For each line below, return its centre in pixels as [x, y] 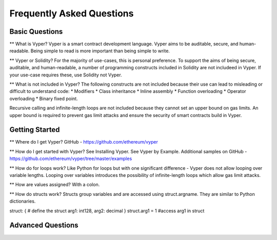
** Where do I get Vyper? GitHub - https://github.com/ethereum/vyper [84, 142]
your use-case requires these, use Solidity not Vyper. [66, 75]
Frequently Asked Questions [72, 13]
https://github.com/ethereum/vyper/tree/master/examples [71, 158]
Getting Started [35, 130]
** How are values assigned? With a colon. [55, 185]
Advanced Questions [44, 225]
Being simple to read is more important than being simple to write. [100, 51]
